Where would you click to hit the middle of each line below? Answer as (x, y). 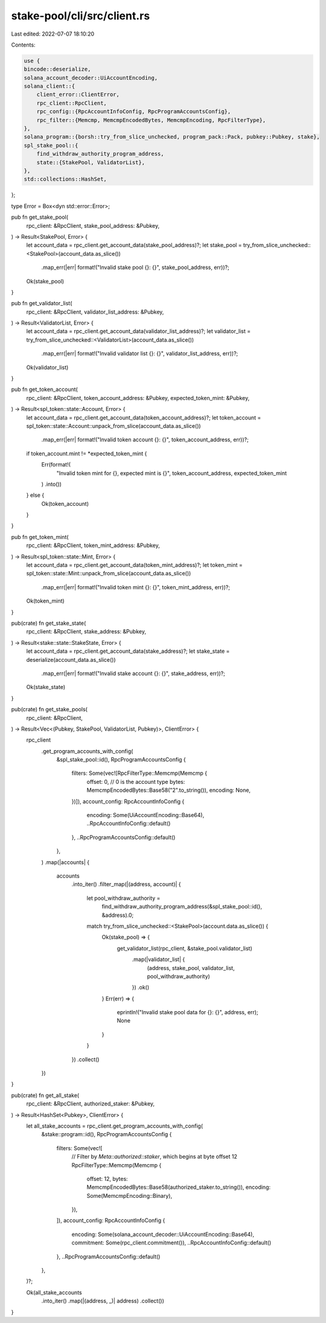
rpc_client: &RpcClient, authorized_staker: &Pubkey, (91, 1104)
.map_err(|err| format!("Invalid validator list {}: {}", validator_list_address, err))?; (140, 354)
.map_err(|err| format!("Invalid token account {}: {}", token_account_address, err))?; (145, 440)
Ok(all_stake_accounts (54, 1292)
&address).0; (118, 915)
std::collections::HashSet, (65, 179)
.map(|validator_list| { (158, 959)
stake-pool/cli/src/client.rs (81, 16)
